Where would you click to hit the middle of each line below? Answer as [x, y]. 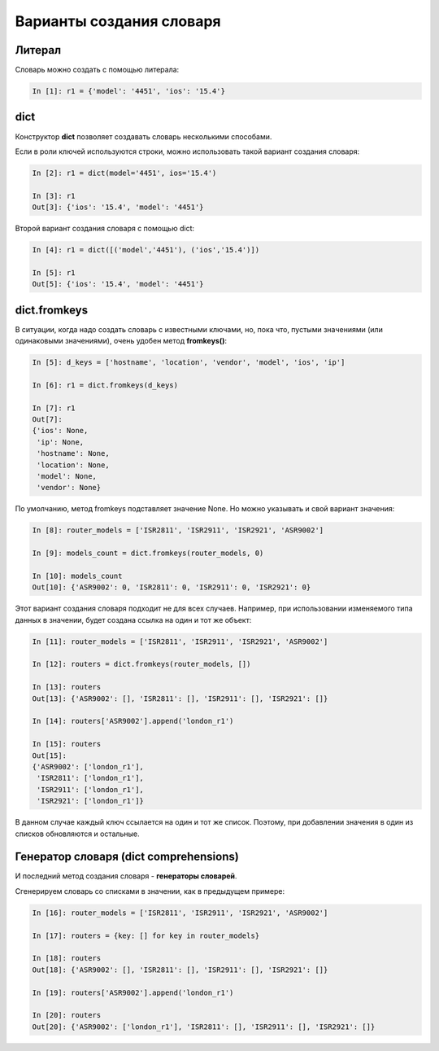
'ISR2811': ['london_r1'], [90, 778]
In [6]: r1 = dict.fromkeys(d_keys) [105, 385]
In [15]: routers [67, 744]
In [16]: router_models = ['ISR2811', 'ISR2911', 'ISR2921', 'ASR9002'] [180, 913]
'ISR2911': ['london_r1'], [90, 789]
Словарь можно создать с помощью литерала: [97, 70]
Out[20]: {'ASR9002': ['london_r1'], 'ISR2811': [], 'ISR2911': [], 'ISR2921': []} [204, 1027]
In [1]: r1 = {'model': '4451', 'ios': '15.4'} [128, 91]
